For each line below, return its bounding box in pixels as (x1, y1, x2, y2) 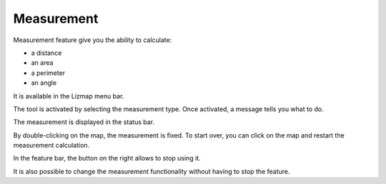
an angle (31, 78, 57, 87)
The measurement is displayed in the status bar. (13, 118, 155, 126)
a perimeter (31, 68, 66, 77)
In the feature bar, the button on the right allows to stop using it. (13, 154, 201, 163)
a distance (31, 48, 62, 57)
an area (31, 58, 54, 67)
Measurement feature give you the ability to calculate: (13, 36, 172, 44)
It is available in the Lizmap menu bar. (13, 91, 124, 100)
